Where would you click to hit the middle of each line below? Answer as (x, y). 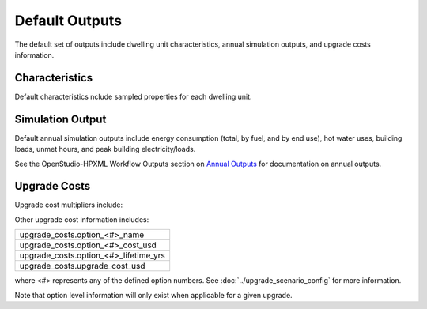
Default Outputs (68, 21)
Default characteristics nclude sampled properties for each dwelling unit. (133, 96)
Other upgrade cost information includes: (82, 219)
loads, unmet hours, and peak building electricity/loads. (105, 149)
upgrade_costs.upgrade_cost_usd (82, 266)
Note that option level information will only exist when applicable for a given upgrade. (153, 295)
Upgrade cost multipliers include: (68, 205)
